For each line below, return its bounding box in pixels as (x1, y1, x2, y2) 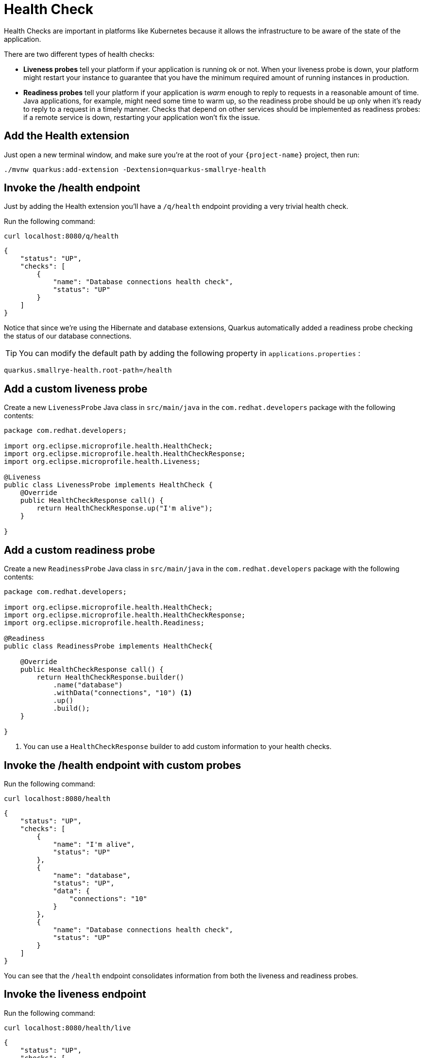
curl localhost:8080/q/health (4, 232, 119, 240)
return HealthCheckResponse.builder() (36, 673, 184, 682)
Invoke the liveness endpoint (4, 988, 146, 1001)
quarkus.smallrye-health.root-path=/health (4, 366, 172, 375)
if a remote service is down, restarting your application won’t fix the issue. (23, 113, 260, 121)
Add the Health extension (4, 130, 130, 142)
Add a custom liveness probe (4, 382, 148, 395)
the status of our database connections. (4, 332, 132, 341)
